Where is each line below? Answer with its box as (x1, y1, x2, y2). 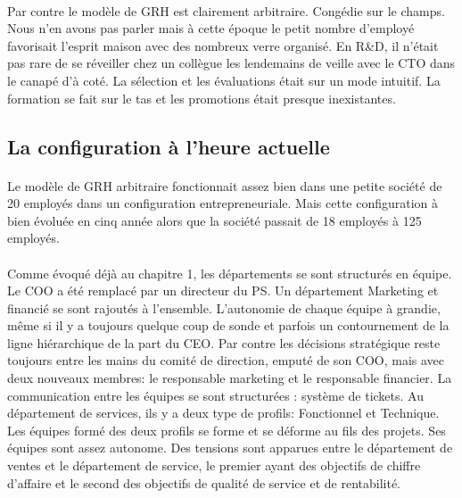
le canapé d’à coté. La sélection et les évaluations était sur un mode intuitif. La (7, 71, 441, 89)
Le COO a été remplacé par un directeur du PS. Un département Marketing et (7, 281, 439, 300)
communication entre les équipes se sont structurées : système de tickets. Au (7, 386, 424, 404)
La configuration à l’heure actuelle (7, 132, 330, 160)
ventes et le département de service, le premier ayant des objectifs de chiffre (7, 456, 421, 475)
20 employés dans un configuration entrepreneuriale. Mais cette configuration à (7, 194, 439, 212)
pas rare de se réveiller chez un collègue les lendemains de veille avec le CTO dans (7, 54, 456, 72)
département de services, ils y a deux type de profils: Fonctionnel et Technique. (7, 403, 440, 422)
